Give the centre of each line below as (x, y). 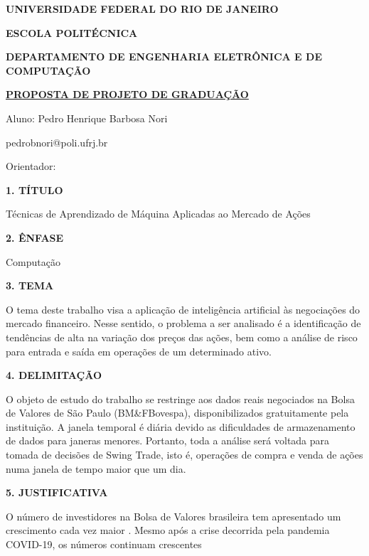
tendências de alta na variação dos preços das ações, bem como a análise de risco (182, 337)
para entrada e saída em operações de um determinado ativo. (139, 351)
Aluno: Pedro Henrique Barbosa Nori (87, 118)
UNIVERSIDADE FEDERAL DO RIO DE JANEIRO (142, 9)
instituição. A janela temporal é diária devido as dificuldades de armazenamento (181, 426)
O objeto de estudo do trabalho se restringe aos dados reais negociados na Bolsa (180, 399)
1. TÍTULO (34, 189)
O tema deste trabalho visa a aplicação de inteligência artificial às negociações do (183, 309)
